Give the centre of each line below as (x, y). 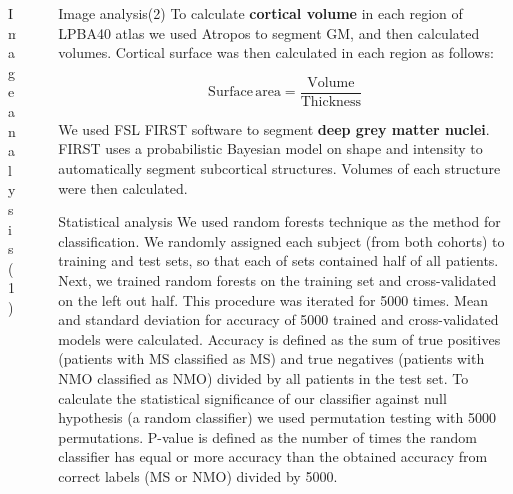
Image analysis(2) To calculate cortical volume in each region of (260, 13)
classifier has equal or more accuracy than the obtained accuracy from (273, 456)
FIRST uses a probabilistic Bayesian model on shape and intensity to (270, 148)
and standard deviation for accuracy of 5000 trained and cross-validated (278, 319)
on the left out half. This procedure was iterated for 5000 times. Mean (273, 299)
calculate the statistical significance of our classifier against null (252, 397)
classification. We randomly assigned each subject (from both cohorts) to (281, 240)
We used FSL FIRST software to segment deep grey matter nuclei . (274, 128)
